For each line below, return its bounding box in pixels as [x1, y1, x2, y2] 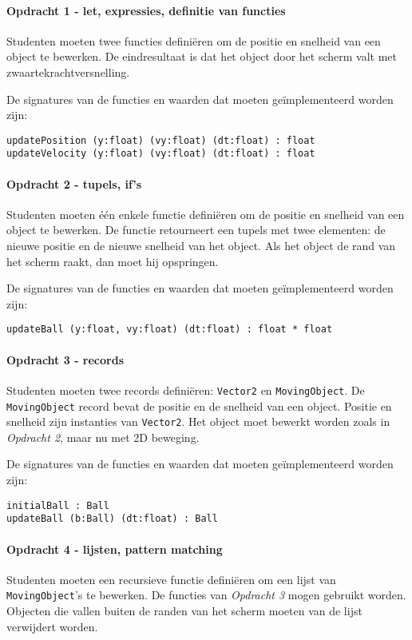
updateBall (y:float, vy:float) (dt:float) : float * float [6, 324, 333, 336]
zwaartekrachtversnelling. [6, 63, 130, 80]
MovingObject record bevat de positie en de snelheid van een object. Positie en [6, 397, 392, 414]
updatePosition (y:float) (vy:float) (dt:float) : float [6, 134, 315, 146]
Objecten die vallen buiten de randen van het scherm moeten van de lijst [6, 602, 362, 618]
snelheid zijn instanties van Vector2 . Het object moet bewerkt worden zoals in [6, 413, 390, 430]
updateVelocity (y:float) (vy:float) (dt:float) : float [6, 148, 315, 160]
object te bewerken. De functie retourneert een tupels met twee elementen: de [6, 221, 386, 238]
